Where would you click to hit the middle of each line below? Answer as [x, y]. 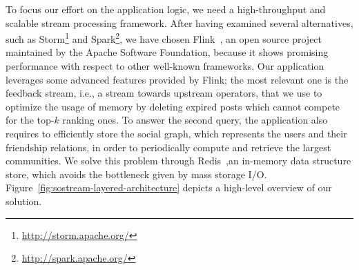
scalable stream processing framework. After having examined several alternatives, [179, 22]
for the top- [30, 120]
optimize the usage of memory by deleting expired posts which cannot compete [173, 106]
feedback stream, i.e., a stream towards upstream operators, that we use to [164, 93]
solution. [24, 201]
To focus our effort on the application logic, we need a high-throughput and [166, 9]
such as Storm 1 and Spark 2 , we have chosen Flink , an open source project [164, 38]
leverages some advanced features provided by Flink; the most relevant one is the [177, 79]
